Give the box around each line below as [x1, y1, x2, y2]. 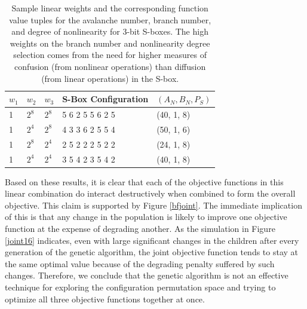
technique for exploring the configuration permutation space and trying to [5, 280, 276, 293]
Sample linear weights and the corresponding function [11, 2, 208, 14]
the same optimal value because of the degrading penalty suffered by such [5, 257, 275, 270]
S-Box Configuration [62, 93, 149, 105]
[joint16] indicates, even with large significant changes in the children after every [5, 234, 299, 246]
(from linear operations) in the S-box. [41, 72, 179, 84]
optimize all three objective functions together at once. [5, 292, 205, 305]
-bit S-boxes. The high [127, 25, 208, 38]
